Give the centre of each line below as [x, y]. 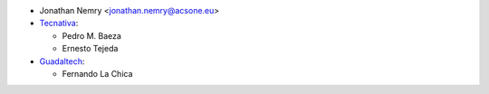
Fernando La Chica [97, 73]
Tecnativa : [59, 23]
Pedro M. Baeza [92, 35]
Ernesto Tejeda [90, 49]
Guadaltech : [62, 61]
